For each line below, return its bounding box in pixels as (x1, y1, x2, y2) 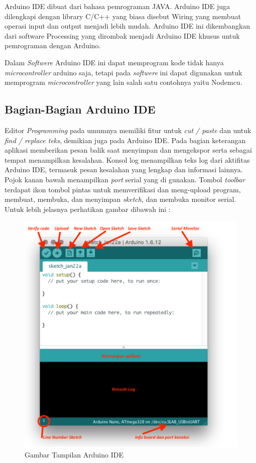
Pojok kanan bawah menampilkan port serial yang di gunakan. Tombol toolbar (5, 174, 245, 184)
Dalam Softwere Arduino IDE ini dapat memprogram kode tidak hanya (5, 57, 224, 67)
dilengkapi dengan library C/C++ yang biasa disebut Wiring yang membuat (5, 11, 241, 21)
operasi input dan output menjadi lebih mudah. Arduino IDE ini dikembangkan (5, 21, 250, 31)
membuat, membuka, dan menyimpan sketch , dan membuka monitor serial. (5, 194, 236, 204)
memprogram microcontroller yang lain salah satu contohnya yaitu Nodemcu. (5, 77, 242, 87)
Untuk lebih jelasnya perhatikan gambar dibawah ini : (5, 203, 171, 214)
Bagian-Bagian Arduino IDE (5, 101, 156, 117)
